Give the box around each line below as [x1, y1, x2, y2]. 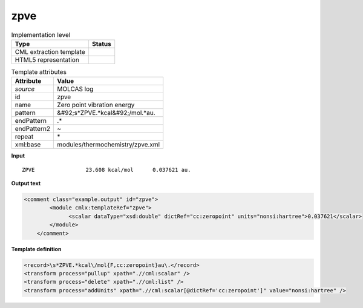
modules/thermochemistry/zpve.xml [57, 140, 160, 149]
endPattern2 [15, 125, 51, 133]
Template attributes [11, 68, 67, 76]
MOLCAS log [57, 85, 94, 93]
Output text [11, 180, 41, 187]
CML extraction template [15, 47, 85, 56]
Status [91, 39, 111, 48]
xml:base [15, 140, 41, 149]
